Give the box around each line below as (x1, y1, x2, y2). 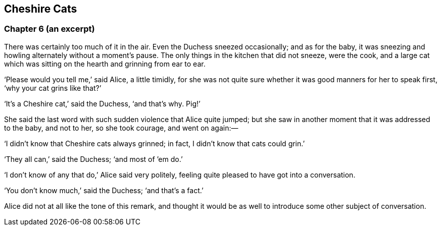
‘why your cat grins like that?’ (4, 83, 102, 92)
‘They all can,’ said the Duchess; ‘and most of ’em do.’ (4, 154, 183, 163)
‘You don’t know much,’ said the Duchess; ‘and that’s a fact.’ (4, 186, 204, 195)
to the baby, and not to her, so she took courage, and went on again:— (4, 123, 238, 132)
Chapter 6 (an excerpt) (4, 24, 95, 34)
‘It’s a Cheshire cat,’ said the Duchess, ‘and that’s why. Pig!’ (4, 99, 201, 108)
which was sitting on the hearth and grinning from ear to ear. (4, 59, 206, 68)
